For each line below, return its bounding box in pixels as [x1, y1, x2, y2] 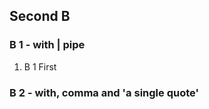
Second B [9, 8, 71, 25]
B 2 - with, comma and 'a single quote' [9, 85, 199, 99]
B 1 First [23, 60, 57, 73]
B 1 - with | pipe [9, 38, 86, 52]
